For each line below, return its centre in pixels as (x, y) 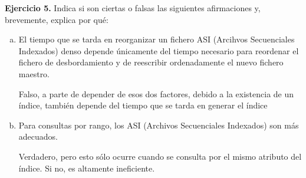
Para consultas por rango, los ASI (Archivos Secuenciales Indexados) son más (159, 125)
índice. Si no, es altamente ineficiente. (87, 168)
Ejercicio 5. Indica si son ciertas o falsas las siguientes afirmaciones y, (133, 8)
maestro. (34, 73)
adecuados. (38, 136)
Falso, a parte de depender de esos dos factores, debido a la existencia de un (156, 93)
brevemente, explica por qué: (57, 19)
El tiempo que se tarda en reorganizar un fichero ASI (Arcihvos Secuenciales (157, 39)
